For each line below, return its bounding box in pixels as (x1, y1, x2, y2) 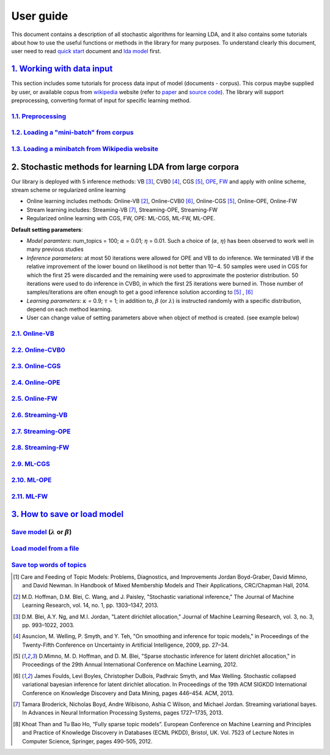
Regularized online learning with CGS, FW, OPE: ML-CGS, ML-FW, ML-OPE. (26, 215, 216, 222)
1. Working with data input (11, 64, 113, 74)
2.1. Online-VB (11, 329, 54, 338)
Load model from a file (11, 545, 79, 552)
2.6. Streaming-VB (11, 411, 68, 419)
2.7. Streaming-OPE (11, 427, 71, 436)
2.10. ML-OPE (11, 476, 52, 485)
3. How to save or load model (11, 509, 124, 519)
